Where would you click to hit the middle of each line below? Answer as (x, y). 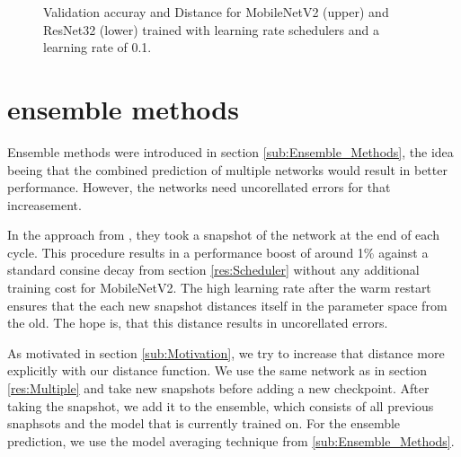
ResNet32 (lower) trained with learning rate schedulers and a (211, 29)
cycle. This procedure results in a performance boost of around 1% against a (218, 252)
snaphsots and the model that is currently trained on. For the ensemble (204, 423)
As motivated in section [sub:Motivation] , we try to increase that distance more (226, 352)
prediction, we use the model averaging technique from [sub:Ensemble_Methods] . (231, 440)
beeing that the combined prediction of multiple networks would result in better (227, 169)
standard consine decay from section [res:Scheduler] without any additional (213, 270)
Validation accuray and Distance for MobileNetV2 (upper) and (216, 12)
